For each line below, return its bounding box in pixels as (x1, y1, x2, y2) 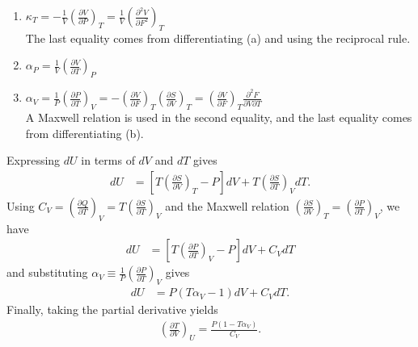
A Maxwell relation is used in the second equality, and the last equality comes (25, 109, 412, 126)
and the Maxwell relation (165, 197, 289, 214)
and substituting (6, 264, 88, 281)
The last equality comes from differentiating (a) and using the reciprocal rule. (25, 29, 411, 46)
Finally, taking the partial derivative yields (6, 301, 218, 318)
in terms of (81, 152, 135, 169)
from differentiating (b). (25, 124, 144, 141)
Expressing (6, 152, 61, 169)
